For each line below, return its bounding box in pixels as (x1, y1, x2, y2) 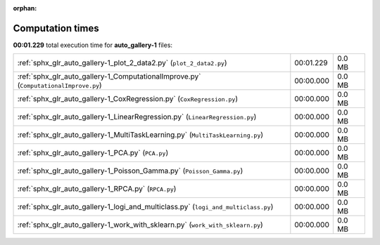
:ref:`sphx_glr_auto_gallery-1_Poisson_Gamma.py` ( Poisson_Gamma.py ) (17, 166, 243, 176)
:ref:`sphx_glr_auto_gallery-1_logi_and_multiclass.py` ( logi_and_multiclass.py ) (17, 202, 274, 212)
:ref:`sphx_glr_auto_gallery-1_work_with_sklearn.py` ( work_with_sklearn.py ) (17, 220, 263, 230)
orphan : (13, 4, 37, 12)
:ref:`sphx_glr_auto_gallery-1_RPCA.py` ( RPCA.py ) (17, 184, 177, 194)
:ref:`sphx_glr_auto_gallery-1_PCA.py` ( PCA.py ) (17, 148, 169, 158)
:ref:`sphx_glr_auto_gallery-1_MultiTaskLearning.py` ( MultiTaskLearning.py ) (17, 130, 264, 140)
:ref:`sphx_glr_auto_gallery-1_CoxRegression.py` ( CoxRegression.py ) (17, 94, 239, 104)
